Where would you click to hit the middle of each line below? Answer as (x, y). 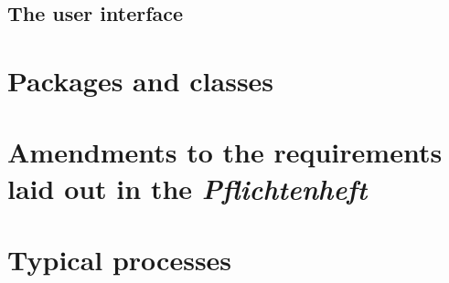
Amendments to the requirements (225, 152)
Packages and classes (141, 80)
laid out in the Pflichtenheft (187, 188)
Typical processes (120, 259)
